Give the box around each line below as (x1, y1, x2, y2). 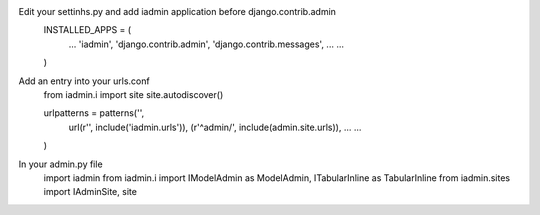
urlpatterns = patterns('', (43, 107, 145, 119)
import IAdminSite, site (43, 186, 137, 198)
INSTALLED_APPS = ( (43, 24, 132, 36)
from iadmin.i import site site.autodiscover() (43, 88, 224, 100)
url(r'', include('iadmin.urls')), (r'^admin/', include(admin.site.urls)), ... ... (68, 121, 362, 133)
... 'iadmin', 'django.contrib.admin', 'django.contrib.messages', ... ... (68, 38, 345, 50)
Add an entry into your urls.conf (18, 75, 150, 87)
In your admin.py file (18, 158, 104, 170)
